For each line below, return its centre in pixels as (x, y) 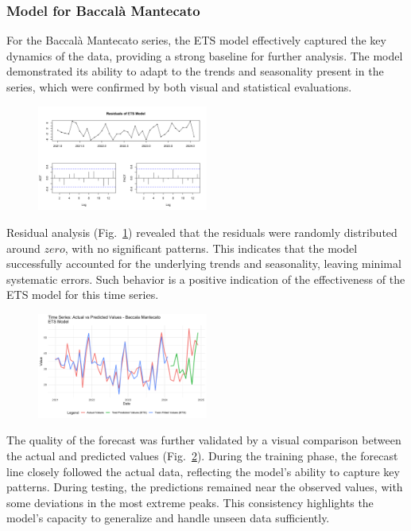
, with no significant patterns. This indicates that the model (211, 248)
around (23, 248)
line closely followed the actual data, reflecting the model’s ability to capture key (203, 471)
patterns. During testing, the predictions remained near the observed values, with (205, 487)
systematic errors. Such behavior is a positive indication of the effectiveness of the (206, 279)
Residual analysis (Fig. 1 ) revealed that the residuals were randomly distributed (202, 233)
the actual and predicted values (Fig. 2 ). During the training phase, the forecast (202, 456)
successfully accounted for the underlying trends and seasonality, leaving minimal (204, 264)
